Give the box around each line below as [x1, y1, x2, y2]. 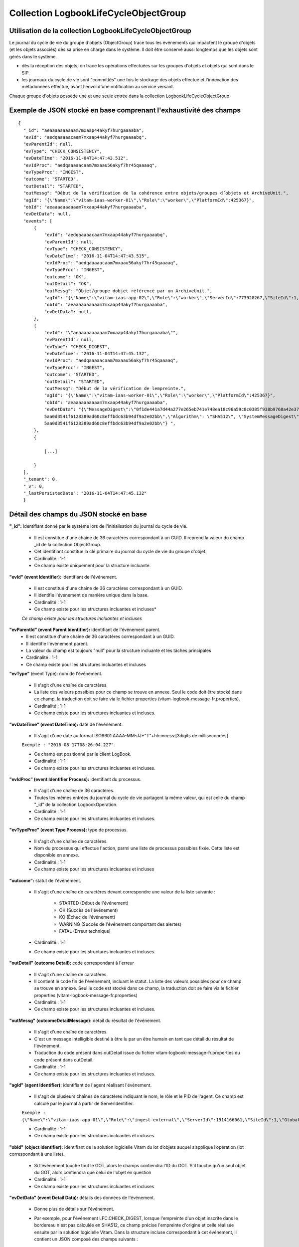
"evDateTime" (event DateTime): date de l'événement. [9, 721, 123, 727]
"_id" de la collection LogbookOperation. [34, 802, 118, 808]
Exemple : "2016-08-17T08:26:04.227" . [21, 742, 116, 748]
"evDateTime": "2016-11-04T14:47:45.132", [44, 351, 149, 357]
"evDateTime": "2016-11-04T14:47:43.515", [44, 253, 149, 259]
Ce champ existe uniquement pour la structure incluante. [34, 563, 151, 569]
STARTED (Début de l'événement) [59, 900, 129, 906]
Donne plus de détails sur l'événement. [34, 1206, 115, 1212]
